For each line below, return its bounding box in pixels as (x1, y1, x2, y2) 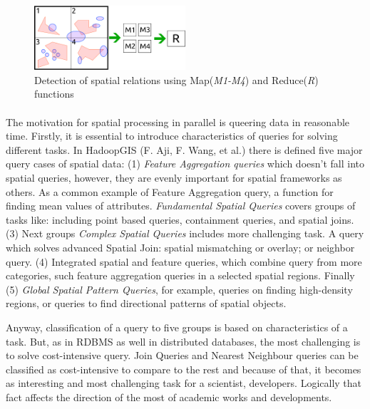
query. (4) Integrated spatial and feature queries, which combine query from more (6, 254, 362, 269)
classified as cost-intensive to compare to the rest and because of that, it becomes (6, 361, 361, 376)
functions (34, 86, 74, 101)
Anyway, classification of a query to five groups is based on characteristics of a (6, 319, 348, 334)
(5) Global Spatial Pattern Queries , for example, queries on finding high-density (6, 281, 353, 296)
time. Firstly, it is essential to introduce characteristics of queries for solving (6, 128, 338, 143)
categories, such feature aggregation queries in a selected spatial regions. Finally (6, 268, 355, 283)
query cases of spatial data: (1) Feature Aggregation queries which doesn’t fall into (6, 156, 365, 171)
